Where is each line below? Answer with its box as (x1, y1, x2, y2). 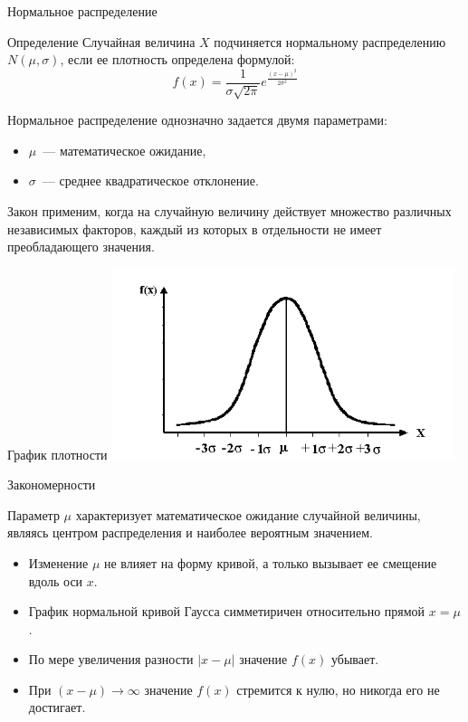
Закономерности (7, 475, 96, 494)
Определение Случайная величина (7, 32, 196, 51)
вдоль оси (28, 571, 83, 590)
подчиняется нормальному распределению (214, 32, 446, 51)
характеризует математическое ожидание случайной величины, (75, 505, 421, 524)
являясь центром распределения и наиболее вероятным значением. (7, 523, 374, 542)
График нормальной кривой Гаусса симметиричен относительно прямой (28, 602, 425, 621)
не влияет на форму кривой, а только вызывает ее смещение (104, 553, 437, 572)
